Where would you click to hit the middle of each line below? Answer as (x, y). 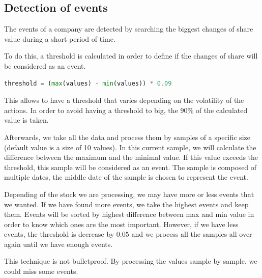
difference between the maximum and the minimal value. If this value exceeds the (131, 157)
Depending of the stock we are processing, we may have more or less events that (129, 194)
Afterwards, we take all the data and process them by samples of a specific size (127, 137)
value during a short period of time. (60, 38)
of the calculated (222, 110)
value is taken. (26, 120)
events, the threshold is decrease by (59, 234)
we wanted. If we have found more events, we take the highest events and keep (126, 204)
